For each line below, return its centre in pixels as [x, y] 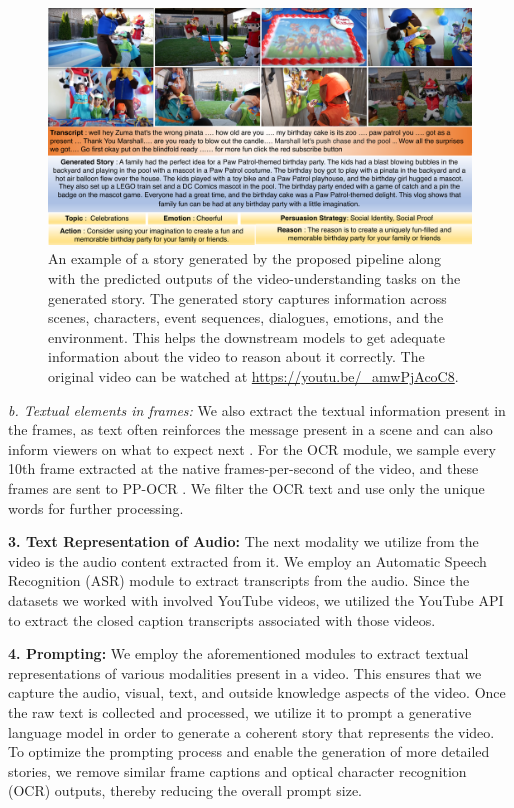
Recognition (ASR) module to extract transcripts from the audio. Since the [239, 580]
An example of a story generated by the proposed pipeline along [245, 258]
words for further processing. [96, 507]
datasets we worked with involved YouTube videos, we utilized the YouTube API [256, 599]
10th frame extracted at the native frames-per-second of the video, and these [243, 468]
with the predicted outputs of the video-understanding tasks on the [254, 278]
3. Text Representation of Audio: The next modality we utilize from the [243, 541]
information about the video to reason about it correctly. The [236, 356]
